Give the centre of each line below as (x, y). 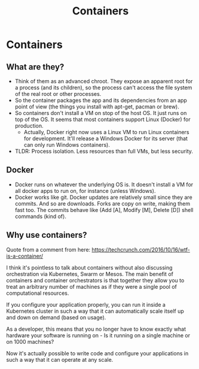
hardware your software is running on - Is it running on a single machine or (98, 335)
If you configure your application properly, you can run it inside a (86, 304)
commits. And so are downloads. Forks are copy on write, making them (102, 203)
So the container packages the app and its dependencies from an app (101, 100)
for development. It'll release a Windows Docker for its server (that (106, 138)
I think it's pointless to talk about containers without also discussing (89, 267)
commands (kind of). (41, 216)
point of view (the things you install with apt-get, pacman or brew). (97, 107)
